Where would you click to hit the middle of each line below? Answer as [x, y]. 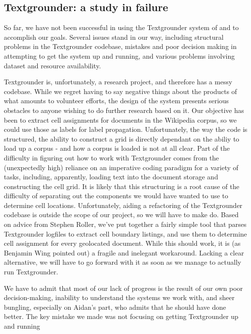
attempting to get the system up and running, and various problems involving [119, 56]
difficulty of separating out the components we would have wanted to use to [116, 196]
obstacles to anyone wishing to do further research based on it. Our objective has [124, 110]
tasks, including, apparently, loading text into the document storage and [111, 177]
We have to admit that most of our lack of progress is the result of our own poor [124, 288]
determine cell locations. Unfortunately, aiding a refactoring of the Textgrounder [123, 205]
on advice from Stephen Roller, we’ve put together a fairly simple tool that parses [125, 224]
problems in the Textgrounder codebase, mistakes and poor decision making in [120, 46]
